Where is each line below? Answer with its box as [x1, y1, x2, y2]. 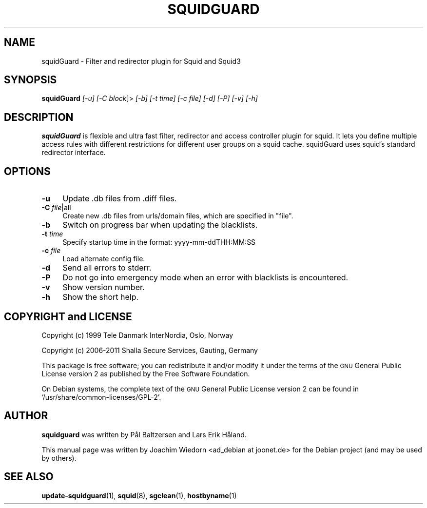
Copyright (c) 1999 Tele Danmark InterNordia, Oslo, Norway [41, 331, 233, 339]
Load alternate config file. [62, 254, 145, 263]
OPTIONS [4, 165, 51, 177]
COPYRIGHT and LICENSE [4, 310, 132, 323]
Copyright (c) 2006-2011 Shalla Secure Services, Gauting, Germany [41, 346, 258, 354]
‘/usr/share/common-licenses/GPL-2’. [41, 392, 161, 401]
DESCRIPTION [4, 111, 74, 123]
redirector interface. [41, 148, 106, 157]
